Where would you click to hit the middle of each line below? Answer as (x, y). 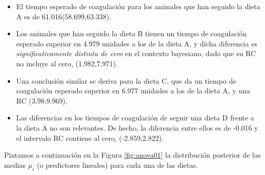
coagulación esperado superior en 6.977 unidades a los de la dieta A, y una (133, 91)
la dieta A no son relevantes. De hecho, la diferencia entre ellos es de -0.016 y (137, 127)
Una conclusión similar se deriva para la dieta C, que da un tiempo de (126, 80)
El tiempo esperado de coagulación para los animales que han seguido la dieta (138, 6)
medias (15, 165)
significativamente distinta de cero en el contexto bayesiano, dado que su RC (136, 53)
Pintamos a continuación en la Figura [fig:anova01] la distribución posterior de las (132, 155)
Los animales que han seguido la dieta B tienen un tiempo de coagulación (131, 33)
